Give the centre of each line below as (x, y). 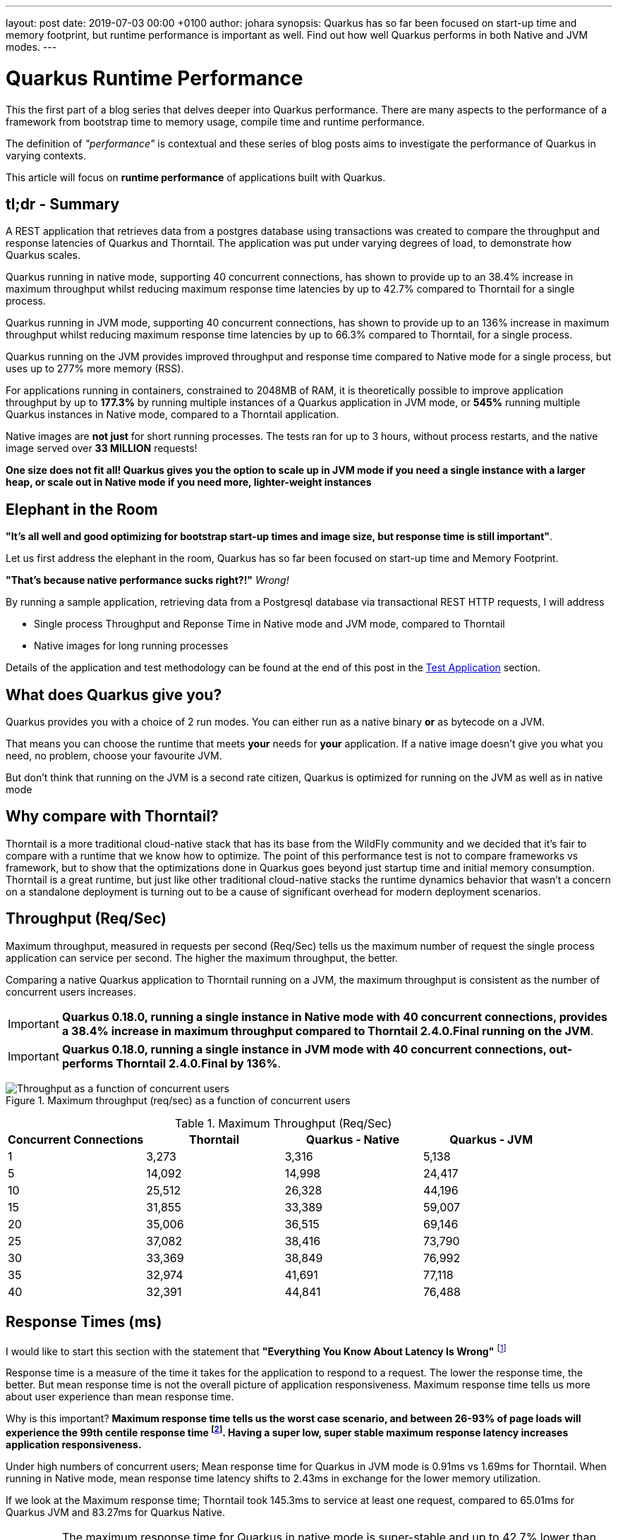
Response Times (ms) (84, 1322)
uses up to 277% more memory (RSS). (95, 369)
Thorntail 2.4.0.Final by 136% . (199, 1063)
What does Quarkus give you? (114, 695)
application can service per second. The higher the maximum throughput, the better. (202, 958)
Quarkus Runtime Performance (154, 78)
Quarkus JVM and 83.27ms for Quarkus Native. (116, 1512)
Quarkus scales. (43, 255)
